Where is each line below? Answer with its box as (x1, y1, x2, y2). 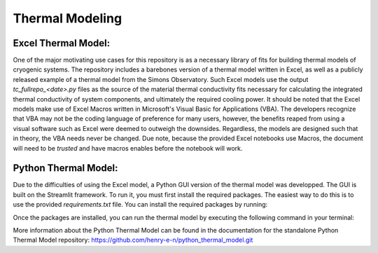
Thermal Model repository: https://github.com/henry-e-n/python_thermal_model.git (13, 235, 253, 245)
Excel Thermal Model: (13, 37, 111, 49)
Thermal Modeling (13, 11, 122, 26)
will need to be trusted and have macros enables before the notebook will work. (13, 144, 243, 152)
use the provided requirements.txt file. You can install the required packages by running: (13, 200, 268, 209)
